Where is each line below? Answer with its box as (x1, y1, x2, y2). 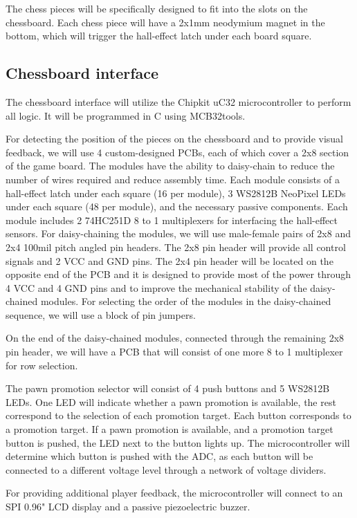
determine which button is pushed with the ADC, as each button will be (6, 449, 313, 463)
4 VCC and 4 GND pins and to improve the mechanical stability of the (6, 280, 307, 295)
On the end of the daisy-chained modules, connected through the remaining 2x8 (6, 331, 345, 345)
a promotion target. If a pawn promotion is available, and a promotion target (6, 422, 333, 436)
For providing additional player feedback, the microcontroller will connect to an (6, 485, 343, 500)
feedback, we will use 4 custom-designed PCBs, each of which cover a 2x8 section (6, 145, 349, 159)
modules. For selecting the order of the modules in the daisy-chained (40, 294, 331, 308)
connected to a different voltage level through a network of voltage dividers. (6, 462, 327, 477)
